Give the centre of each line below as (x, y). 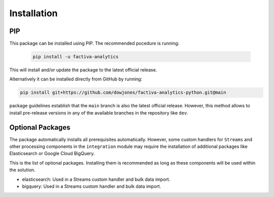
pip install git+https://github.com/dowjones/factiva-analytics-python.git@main (123, 93)
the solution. (22, 170)
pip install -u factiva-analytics (76, 57)
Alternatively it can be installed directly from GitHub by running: (76, 79)
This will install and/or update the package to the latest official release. (83, 70)
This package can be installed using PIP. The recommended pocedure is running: (94, 44)
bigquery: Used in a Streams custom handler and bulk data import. (92, 186)
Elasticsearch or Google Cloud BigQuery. (52, 153)
